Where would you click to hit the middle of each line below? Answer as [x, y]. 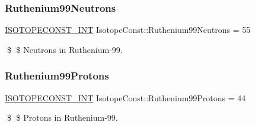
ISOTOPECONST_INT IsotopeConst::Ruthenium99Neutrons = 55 [128, 30]
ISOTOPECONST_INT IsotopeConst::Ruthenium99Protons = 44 [125, 97]
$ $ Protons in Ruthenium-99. [62, 117]
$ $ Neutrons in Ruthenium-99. [65, 49]
